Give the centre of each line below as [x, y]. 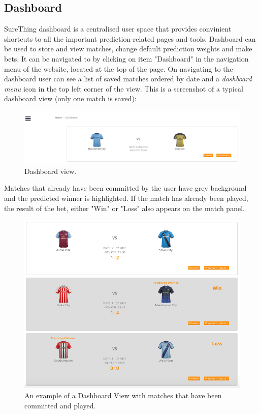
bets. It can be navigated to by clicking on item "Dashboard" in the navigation [126, 58]
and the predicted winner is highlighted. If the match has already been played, [126, 198]
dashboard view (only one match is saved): [70, 98]
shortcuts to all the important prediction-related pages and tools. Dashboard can [130, 38]
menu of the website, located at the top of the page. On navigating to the [119, 68]
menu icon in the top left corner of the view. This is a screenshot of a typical [124, 88]
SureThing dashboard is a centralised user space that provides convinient [118, 29]
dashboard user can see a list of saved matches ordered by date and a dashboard [128, 79]
